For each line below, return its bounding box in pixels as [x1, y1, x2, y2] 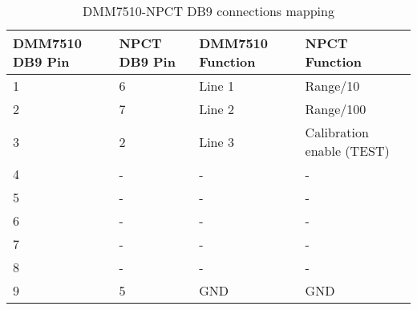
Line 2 [199, 100, 234, 118]
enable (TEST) [305, 141, 390, 160]
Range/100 [305, 100, 366, 118]
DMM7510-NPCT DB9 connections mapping [83, 2, 334, 20]
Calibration [305, 123, 369, 141]
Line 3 [199, 132, 234, 151]
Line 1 [199, 76, 234, 95]
